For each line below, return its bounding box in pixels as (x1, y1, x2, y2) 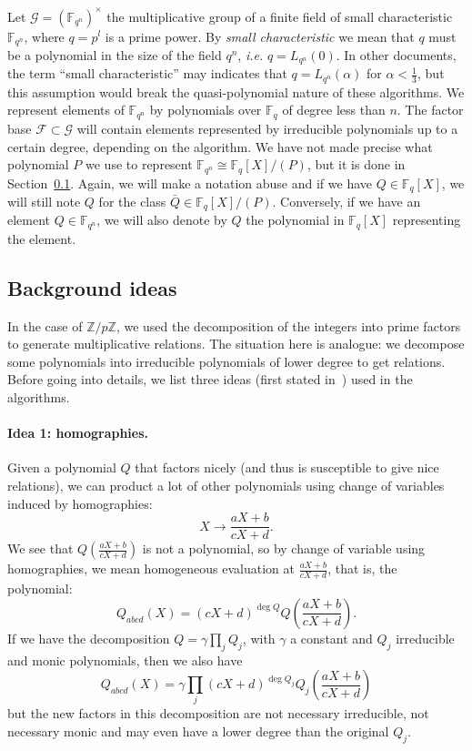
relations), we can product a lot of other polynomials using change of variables (7, 476, 445, 495)
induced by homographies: (7, 493, 153, 513)
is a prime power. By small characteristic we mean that (105, 26, 415, 46)
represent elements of (7, 100, 125, 119)
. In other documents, (336, 45, 457, 64)
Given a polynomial (7, 458, 116, 477)
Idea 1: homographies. (7, 423, 149, 442)
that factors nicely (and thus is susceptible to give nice (135, 458, 439, 477)
